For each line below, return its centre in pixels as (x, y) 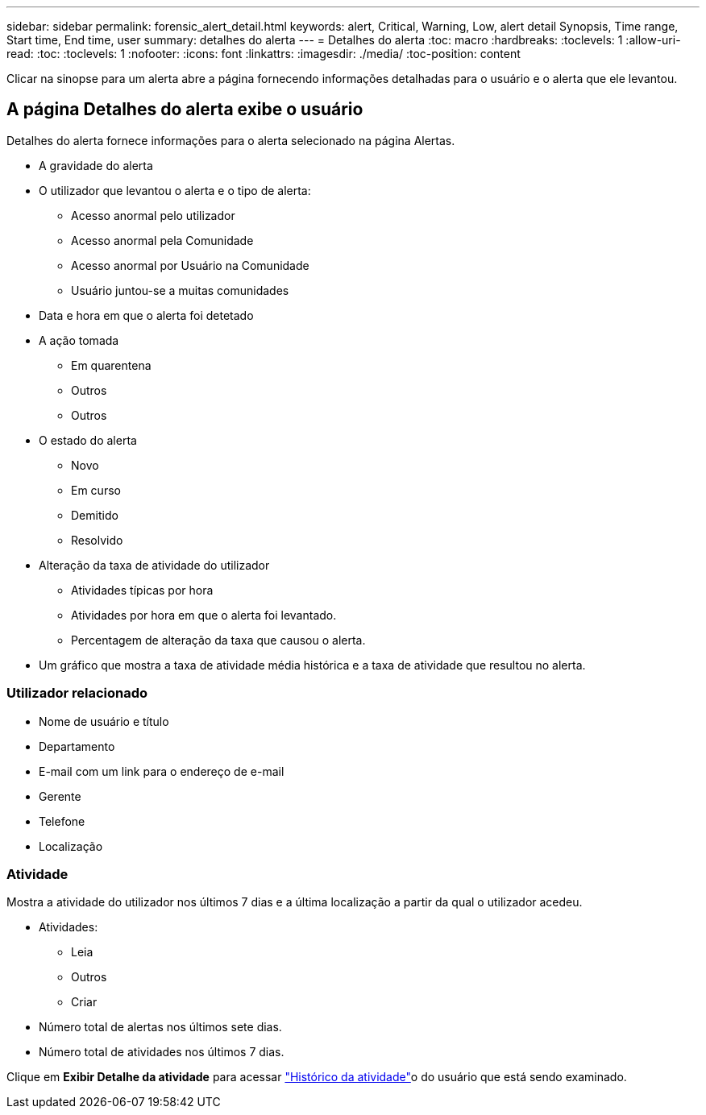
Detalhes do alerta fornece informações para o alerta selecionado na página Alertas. (231, 140)
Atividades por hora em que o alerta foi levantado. (204, 615)
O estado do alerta (88, 440)
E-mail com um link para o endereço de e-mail (162, 771)
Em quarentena (111, 365)
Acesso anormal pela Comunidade (162, 240)
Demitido (95, 515)
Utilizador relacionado (77, 693)
